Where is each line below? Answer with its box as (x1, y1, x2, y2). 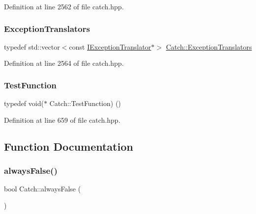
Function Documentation (4, 138, 133, 154)
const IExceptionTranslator (69, 41, 151, 52)
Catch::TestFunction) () (49, 98, 121, 108)
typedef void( (4, 98, 44, 108)
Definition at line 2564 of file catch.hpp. (4, 58, 124, 68)
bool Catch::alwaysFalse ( (4, 184, 81, 194)
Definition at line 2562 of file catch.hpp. (4, 1, 124, 11)
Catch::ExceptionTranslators (166, 41, 252, 52)
